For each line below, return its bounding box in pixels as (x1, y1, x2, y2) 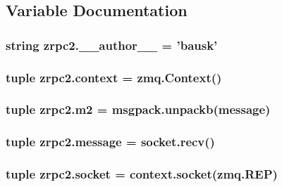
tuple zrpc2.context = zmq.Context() (6, 68, 222, 86)
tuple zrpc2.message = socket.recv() (6, 133, 215, 150)
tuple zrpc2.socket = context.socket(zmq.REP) (6, 165, 278, 183)
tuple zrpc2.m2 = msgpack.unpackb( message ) (6, 101, 271, 118)
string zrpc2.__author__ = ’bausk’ (6, 36, 218, 53)
